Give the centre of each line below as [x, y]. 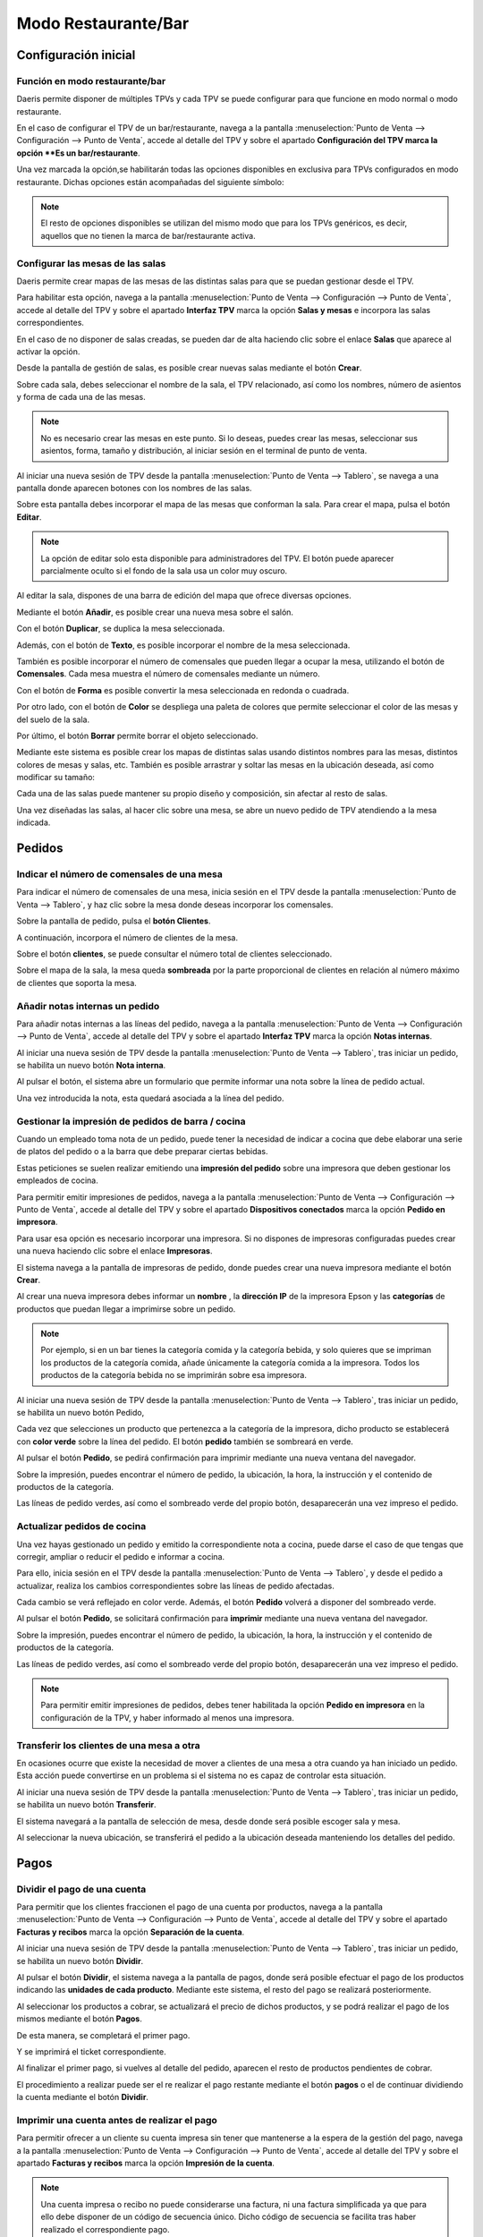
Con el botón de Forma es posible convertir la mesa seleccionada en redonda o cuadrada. [183, 690]
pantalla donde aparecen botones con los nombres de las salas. [134, 489]
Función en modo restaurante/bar [91, 81]
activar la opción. [48, 351]
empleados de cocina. [57, 1180]
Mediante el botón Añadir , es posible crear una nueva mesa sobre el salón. [155, 612]
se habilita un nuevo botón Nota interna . [91, 1066]
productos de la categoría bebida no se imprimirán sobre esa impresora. [174, 1375]
